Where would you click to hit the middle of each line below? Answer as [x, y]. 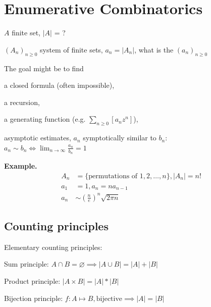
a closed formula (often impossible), [59, 85]
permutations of [113, 176]
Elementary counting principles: [53, 247]
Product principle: [32, 280]
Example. [21, 165]
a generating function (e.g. [45, 119]
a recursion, [22, 102]
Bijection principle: [34, 298]
